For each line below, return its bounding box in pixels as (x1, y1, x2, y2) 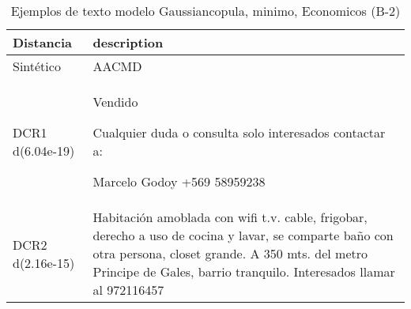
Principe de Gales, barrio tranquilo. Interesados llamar (92, 262, 395, 281)
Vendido (92, 92, 138, 111)
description (92, 33, 164, 51)
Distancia (13, 33, 73, 51)
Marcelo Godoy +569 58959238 (92, 172, 266, 190)
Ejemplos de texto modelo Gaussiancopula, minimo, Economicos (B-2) (10, 2, 401, 20)
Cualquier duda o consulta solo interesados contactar (92, 123, 386, 141)
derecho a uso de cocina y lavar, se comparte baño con (92, 226, 394, 244)
